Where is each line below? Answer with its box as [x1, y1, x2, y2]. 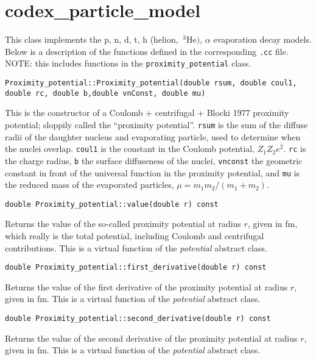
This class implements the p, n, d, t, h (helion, [5, 33, 178, 46]
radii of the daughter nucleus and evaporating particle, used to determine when [5, 130, 301, 143]
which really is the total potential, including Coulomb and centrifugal [5, 229, 264, 242]
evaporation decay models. [213, 33, 312, 46]
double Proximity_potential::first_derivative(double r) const [5, 263, 267, 272]
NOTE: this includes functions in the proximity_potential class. [5, 57, 251, 70]
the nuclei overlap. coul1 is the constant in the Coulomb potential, [5, 142, 255, 155]
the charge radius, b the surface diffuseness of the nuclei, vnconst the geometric [5, 154, 303, 167]
